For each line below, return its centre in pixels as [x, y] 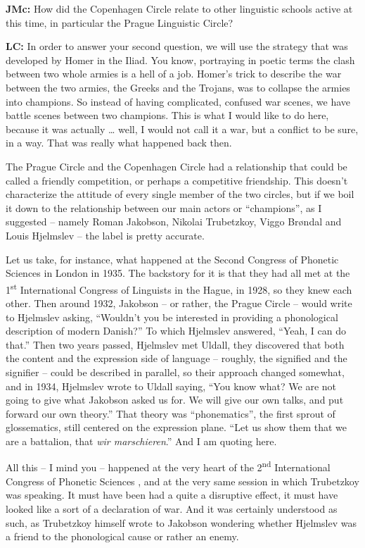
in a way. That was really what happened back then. [119, 143]
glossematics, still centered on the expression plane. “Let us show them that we [176, 427]
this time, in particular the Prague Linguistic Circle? [120, 22]
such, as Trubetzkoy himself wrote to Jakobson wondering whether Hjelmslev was [181, 522]
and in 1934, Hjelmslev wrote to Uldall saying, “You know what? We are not [171, 386]
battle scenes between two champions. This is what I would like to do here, [167, 115]
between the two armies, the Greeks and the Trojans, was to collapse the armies [178, 87]
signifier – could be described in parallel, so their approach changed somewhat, [175, 372]
